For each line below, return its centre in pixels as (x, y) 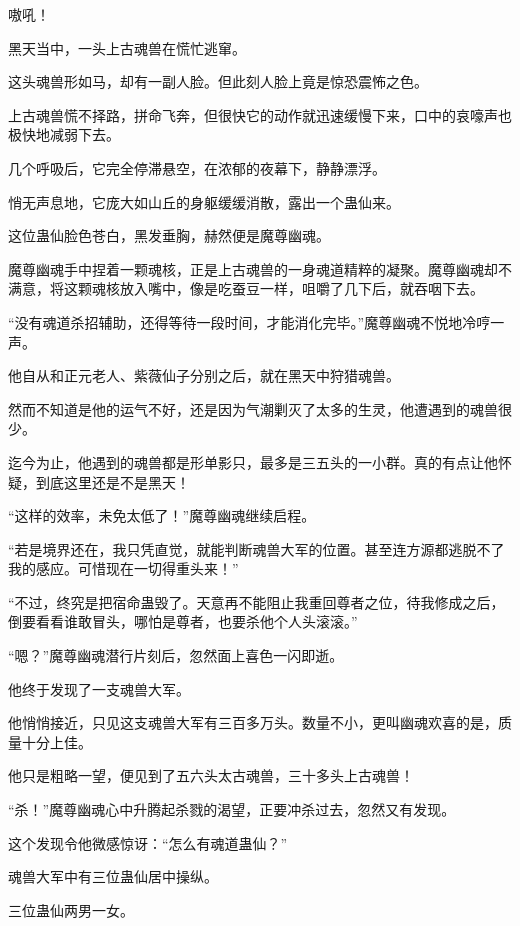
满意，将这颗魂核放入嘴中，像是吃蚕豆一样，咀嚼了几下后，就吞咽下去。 (246, 288)
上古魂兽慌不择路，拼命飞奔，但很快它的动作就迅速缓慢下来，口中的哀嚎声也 (260, 114)
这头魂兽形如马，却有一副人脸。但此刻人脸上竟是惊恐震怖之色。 (218, 81)
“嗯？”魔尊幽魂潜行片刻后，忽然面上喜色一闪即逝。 (176, 655)
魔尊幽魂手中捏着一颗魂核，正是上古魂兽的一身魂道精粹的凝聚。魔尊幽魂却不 (260, 268)
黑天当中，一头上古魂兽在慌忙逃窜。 (127, 47)
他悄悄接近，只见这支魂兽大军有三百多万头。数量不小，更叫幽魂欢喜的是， (253, 722)
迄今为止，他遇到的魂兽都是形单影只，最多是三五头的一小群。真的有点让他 (253, 461)
